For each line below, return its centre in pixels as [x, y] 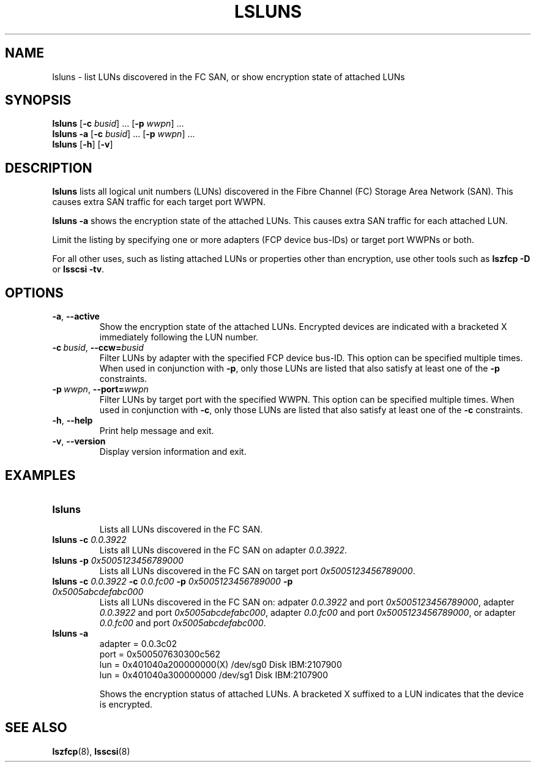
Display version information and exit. [173, 452]
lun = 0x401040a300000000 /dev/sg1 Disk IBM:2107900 [214, 675]
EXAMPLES [40, 475]
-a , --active [76, 316]
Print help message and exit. [157, 431]
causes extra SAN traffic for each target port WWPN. [159, 202]
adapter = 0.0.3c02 [138, 643]
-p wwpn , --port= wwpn [100, 389]
